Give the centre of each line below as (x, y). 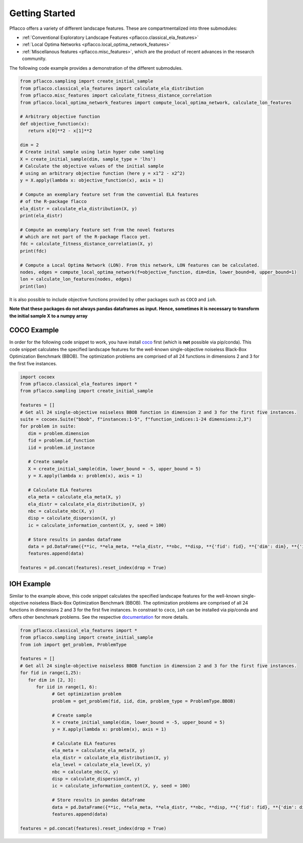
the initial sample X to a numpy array (48, 316)
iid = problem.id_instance (61, 448)
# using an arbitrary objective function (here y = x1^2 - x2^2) (103, 173)
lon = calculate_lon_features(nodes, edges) (76, 279)
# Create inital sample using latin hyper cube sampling (92, 152)
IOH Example (30, 584)
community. (34, 59)
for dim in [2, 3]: (52, 680)
